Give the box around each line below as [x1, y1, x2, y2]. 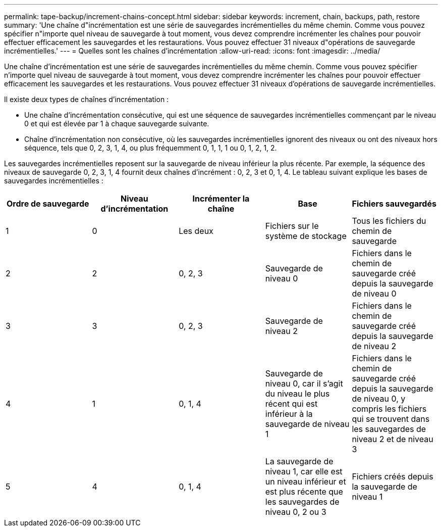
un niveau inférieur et [265, 476, 346, 487]
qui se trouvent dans [352, 414, 430, 424]
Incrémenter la [192, 194, 250, 204]
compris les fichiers [352, 404, 427, 414]
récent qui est [265, 399, 318, 409]
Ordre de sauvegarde [7, 199, 89, 209]
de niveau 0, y [352, 394, 406, 404]
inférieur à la [265, 409, 313, 419]
